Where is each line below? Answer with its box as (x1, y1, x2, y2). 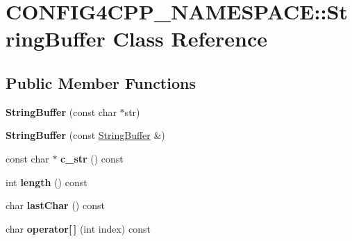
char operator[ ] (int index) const (6, 221, 151, 235)
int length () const (6, 174, 87, 189)
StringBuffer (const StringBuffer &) (6, 128, 165, 142)
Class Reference (112, 24, 268, 53)
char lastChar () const (6, 198, 105, 213)
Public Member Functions (6, 72, 196, 93)
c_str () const (60, 151, 124, 165)
